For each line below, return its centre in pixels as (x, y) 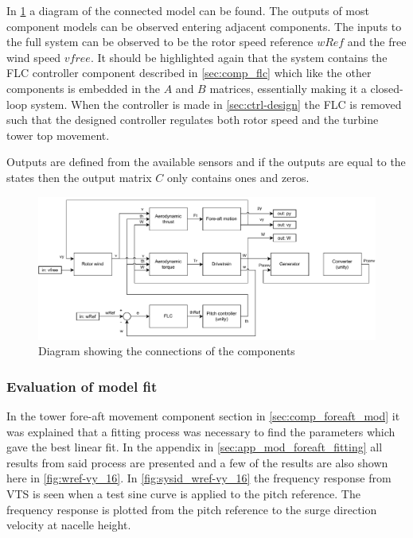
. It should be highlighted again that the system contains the (239, 57)
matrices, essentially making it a (288, 88)
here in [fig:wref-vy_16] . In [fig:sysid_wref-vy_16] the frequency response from (199, 478)
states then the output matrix (79, 177)
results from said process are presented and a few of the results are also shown (197, 462)
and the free (377, 42)
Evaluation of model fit (82, 386)
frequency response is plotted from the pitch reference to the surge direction (192, 509)
